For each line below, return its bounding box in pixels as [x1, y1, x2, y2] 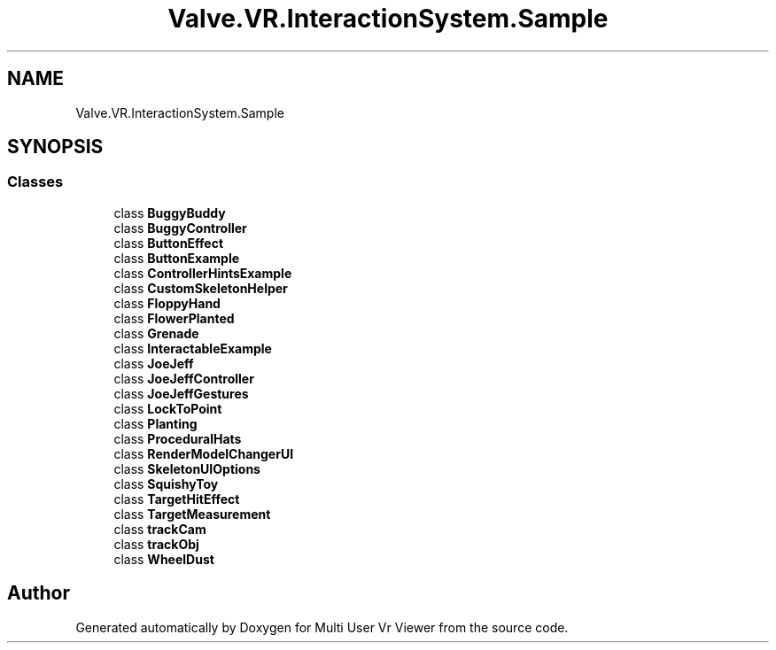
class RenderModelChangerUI [113, 445, 294, 461]
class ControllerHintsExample [113, 265, 292, 281]
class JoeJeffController [113, 370, 254, 386]
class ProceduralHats [113, 430, 242, 446]
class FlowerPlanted [113, 310, 235, 326]
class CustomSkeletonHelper [113, 280, 288, 296]
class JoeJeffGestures [113, 385, 249, 401]
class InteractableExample [113, 340, 272, 356]
